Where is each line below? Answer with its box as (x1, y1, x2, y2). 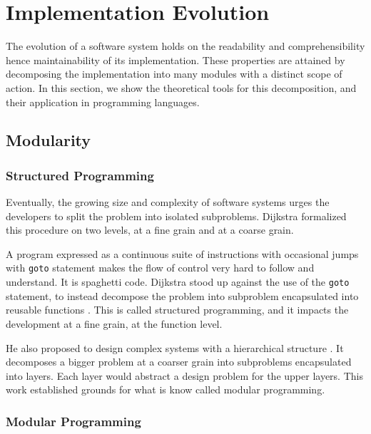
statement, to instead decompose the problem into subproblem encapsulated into (6, 288, 359, 303)
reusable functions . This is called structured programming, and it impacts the (6, 302, 349, 317)
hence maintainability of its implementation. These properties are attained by (6, 52, 345, 67)
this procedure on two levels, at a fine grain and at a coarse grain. (6, 222, 294, 237)
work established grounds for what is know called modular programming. (6, 382, 325, 397)
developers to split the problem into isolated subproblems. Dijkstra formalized (6, 208, 347, 223)
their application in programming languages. (6, 94, 200, 109)
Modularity (6, 129, 91, 151)
